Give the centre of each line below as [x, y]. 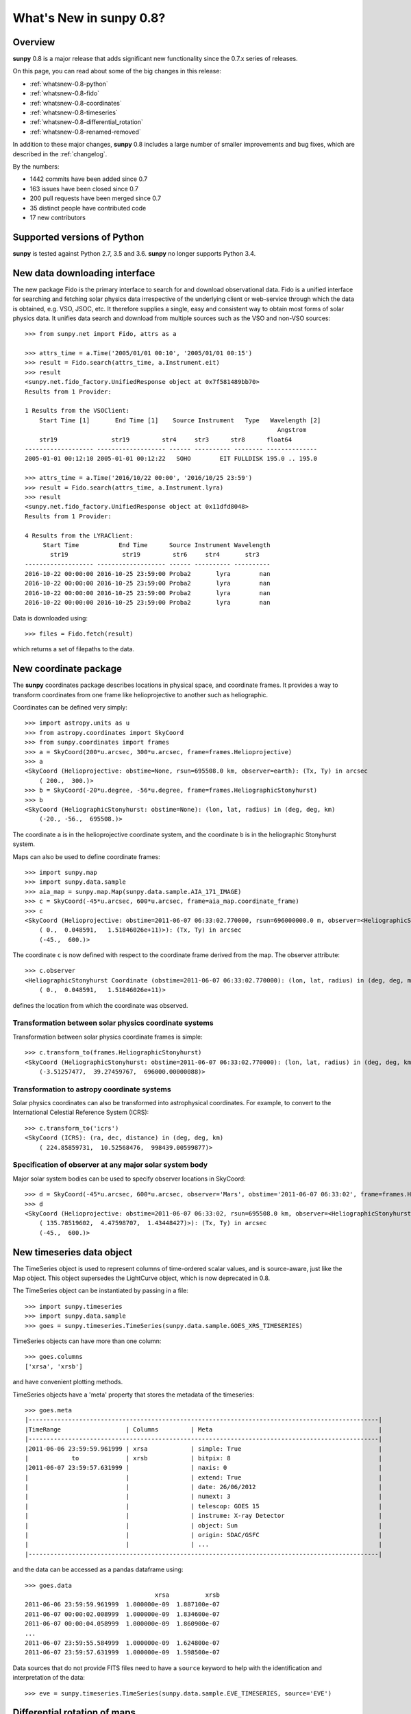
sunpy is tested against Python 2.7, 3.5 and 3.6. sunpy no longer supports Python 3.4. [134, 253]
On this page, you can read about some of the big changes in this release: [117, 71]
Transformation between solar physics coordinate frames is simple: [108, 1037]
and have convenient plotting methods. [68, 1382]
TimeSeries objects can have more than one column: [87, 1341]
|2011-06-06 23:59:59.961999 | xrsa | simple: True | [204, 1449]
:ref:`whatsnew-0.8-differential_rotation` [86, 122]
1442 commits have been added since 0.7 [89, 179]
